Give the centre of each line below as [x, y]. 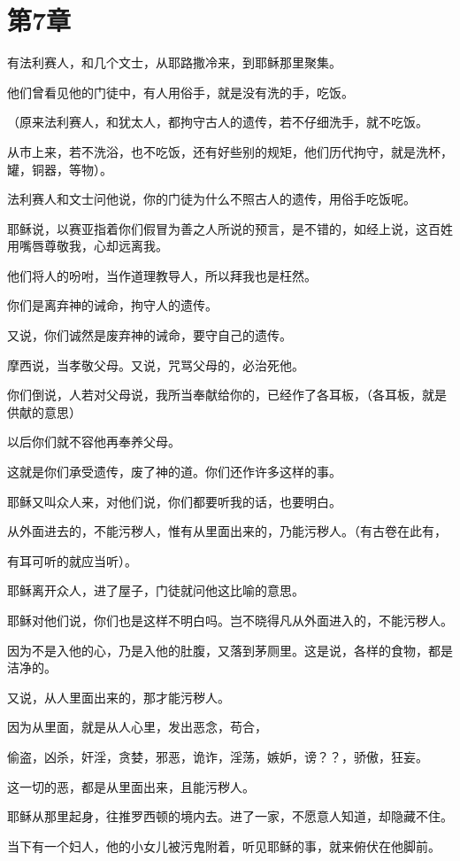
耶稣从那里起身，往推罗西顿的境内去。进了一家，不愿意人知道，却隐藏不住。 [230, 816]
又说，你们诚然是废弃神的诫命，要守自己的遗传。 [149, 335]
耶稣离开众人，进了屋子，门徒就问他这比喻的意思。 [156, 590]
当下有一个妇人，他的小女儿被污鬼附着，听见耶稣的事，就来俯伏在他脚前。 [224, 845]
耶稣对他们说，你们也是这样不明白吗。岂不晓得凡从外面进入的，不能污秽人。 [230, 620]
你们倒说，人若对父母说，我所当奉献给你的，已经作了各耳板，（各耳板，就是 [227, 395]
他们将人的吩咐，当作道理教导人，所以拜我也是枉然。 [162, 275]
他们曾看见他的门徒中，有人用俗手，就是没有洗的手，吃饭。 [180, 92]
